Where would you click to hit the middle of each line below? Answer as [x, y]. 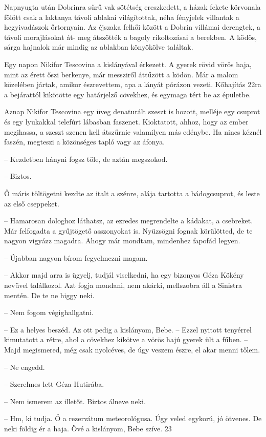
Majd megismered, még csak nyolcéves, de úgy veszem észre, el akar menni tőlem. [132, 350]
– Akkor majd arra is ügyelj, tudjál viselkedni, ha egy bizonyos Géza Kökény [124, 275]
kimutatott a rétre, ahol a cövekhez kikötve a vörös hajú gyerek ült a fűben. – [126, 339]
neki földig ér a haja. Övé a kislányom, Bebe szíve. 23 [88, 428]
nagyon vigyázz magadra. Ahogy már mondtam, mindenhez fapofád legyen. [122, 241]
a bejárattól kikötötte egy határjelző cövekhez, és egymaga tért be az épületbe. [128, 94]
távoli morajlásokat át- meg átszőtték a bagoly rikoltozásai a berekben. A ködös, [130, 37]
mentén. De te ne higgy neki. [49, 295]
